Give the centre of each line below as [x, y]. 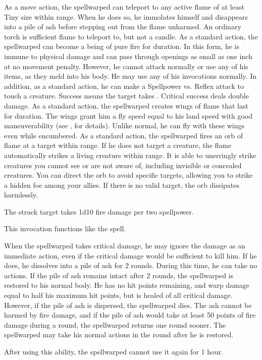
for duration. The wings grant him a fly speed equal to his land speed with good [128, 115]
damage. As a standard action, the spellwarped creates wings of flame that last [126, 105]
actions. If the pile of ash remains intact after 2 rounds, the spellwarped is [119, 275]
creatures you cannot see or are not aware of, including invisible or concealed [123, 165]
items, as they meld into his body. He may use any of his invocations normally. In [130, 76]
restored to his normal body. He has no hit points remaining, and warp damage [127, 285]
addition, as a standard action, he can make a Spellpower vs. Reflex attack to [124, 86]
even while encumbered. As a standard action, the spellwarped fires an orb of [124, 135]
